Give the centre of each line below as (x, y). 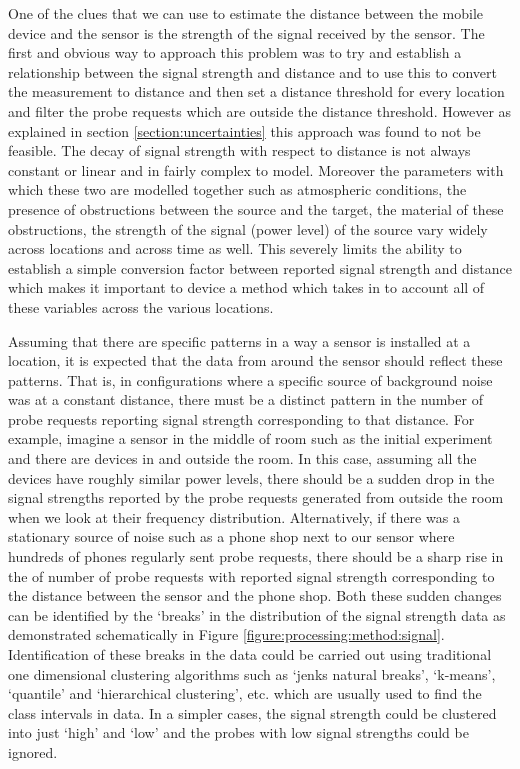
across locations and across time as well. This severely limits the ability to (235, 248)
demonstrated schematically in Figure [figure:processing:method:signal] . (226, 634)
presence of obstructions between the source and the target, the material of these (256, 208)
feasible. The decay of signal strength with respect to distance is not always (239, 150)
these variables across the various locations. (141, 306)
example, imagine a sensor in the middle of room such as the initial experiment (250, 438)
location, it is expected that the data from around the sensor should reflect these (255, 360)
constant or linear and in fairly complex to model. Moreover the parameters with (256, 169)
